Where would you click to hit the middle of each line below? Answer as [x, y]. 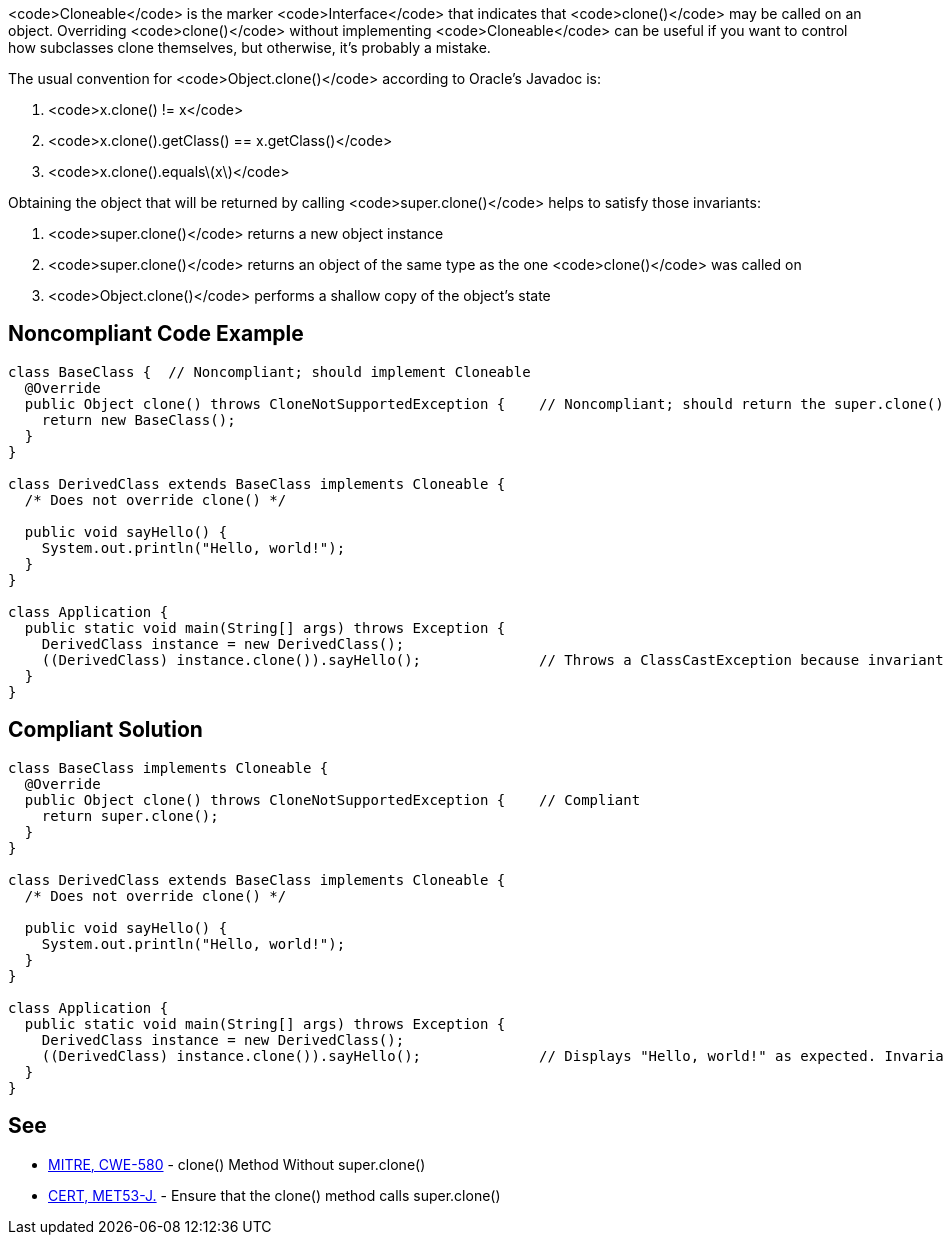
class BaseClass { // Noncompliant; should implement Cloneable [269, 371]
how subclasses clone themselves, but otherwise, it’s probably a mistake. [249, 47]
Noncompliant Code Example [156, 334]
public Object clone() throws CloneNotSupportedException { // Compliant [332, 799]
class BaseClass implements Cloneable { [168, 767]
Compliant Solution [105, 730]
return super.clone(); [130, 815]
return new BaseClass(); [138, 419]
